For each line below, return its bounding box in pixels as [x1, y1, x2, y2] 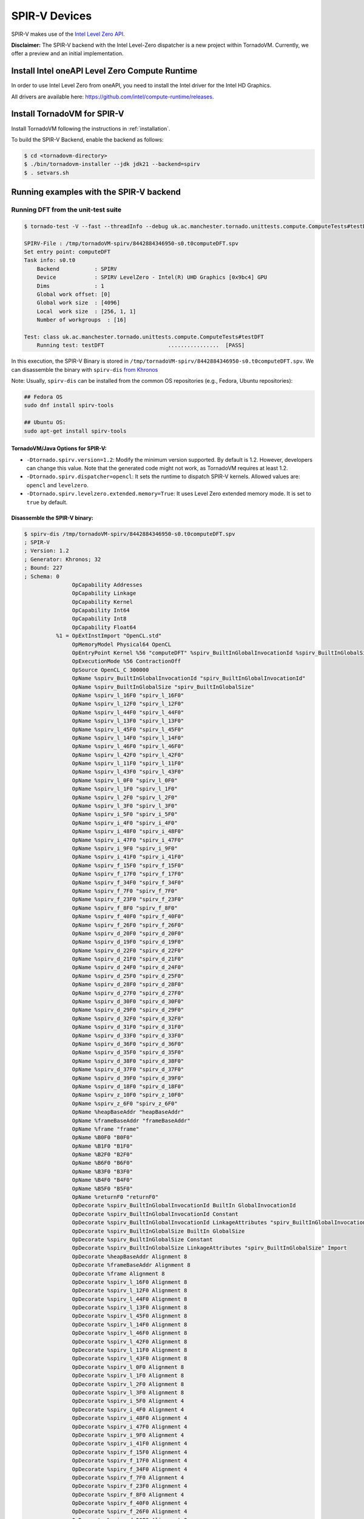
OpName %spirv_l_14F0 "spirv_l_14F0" [72, 734, 184, 741]
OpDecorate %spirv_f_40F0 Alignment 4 [72, 1500, 187, 1507]
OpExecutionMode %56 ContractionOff [72, 658, 181, 665]
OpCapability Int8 [72, 615, 127, 622]
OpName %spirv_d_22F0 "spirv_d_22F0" [72, 947, 184, 954]
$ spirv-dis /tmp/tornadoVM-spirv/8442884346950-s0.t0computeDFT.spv [24, 530, 235, 537]
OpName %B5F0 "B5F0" [72, 1185, 133, 1192]
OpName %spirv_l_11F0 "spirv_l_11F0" [72, 760, 184, 767]
